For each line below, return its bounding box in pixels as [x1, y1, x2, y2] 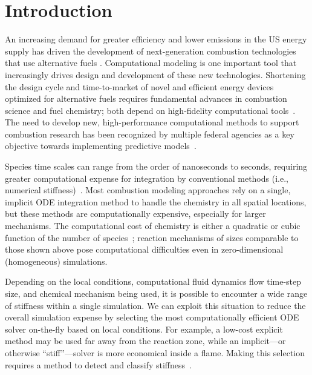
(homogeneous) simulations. [5, 254, 108, 267]
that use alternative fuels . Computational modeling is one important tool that [5, 56, 297, 69]
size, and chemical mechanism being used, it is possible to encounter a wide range [5, 287, 308, 299]
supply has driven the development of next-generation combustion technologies [5, 44, 296, 57]
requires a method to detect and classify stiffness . [5, 358, 192, 371]
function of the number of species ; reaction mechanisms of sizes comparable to [5, 231, 299, 244]
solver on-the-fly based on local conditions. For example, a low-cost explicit [5, 322, 283, 335]
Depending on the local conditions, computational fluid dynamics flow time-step [5, 275, 302, 288]
